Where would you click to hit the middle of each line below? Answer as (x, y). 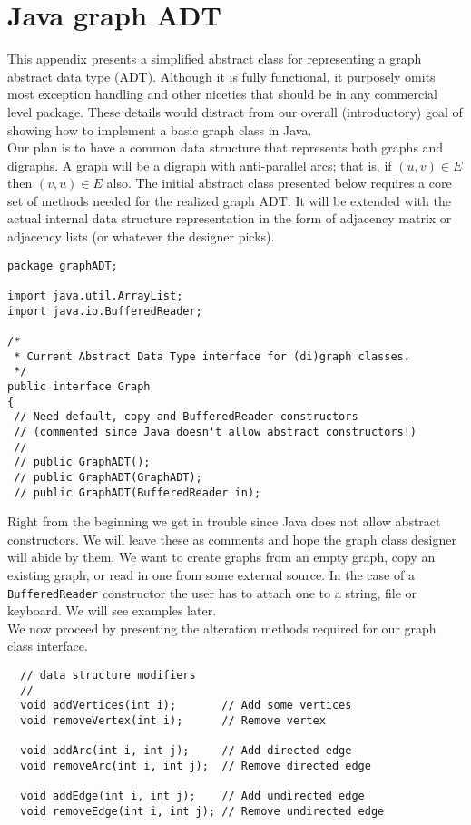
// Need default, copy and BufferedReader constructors (186, 417)
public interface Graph (79, 386)
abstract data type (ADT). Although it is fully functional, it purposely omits (221, 76)
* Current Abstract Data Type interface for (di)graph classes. (212, 356)
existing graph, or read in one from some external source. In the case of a (211, 574)
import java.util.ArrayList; (95, 295)
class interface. (48, 646)
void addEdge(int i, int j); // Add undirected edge (192, 796)
